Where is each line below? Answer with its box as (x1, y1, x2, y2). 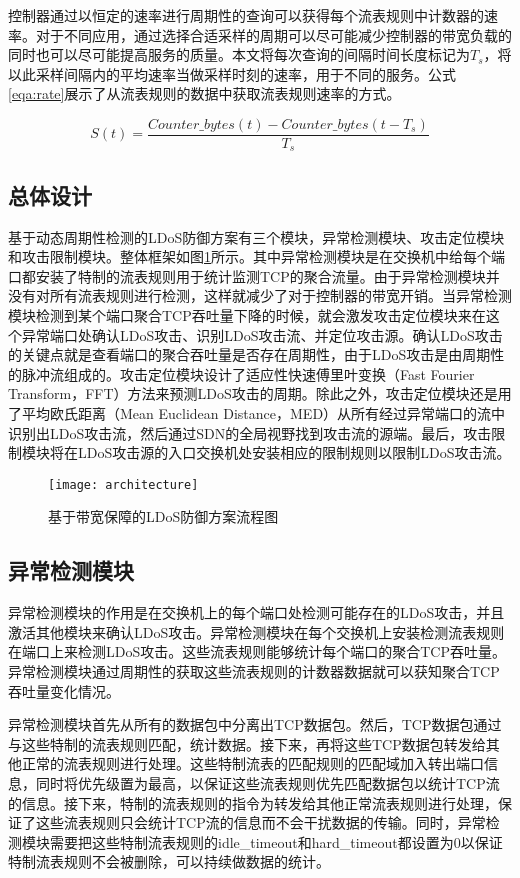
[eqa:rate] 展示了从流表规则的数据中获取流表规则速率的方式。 (8, 83, 401, 104)
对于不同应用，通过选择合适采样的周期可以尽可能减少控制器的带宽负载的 (35, 24, 512, 45)
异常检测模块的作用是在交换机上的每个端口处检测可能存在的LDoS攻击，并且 (8, 602, 505, 623)
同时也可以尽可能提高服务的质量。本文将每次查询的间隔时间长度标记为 (8, 44, 470, 65)
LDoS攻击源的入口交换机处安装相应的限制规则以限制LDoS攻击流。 (77, 442, 511, 463)
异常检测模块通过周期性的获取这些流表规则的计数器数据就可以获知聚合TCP (8, 661, 500, 682)
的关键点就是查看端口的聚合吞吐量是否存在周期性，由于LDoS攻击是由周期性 (8, 344, 505, 365)
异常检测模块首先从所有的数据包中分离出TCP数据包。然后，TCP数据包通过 (8, 714, 502, 735)
